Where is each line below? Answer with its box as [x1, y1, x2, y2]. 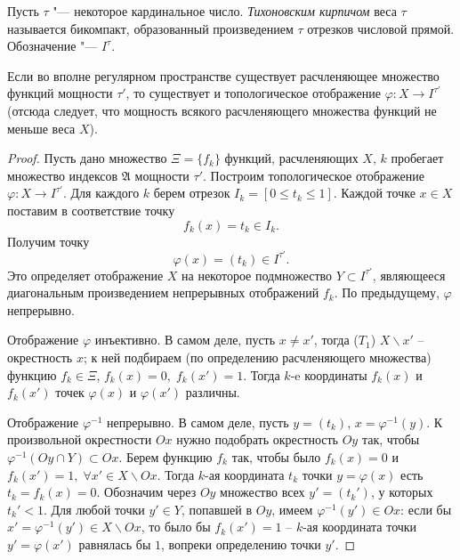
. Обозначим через [96, 483, 197, 501]
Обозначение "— [7, 37, 98, 55]
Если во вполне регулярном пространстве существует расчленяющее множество [7, 66, 440, 85]
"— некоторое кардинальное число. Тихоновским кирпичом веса [52, 2, 397, 20]
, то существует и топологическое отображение [125, 84, 381, 102]
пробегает [391, 149, 444, 167]
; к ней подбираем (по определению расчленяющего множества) [83, 348, 432, 366]
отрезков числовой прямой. [307, 19, 455, 37]
